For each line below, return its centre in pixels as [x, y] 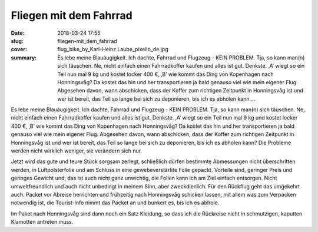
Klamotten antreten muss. [42, 222]
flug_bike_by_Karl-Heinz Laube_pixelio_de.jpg [113, 49]
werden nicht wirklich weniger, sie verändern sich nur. [77, 151]
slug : [17, 41]
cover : [19, 49]
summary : [24, 57]
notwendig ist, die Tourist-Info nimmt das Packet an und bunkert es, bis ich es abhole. [115, 203]
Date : [18, 33]
